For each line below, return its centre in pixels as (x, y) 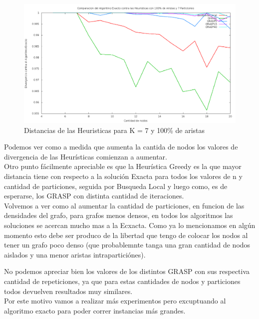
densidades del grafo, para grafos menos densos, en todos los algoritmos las (119, 215)
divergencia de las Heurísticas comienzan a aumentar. (86, 156)
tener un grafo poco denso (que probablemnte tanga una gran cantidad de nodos (127, 245)
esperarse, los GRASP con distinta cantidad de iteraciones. (94, 196)
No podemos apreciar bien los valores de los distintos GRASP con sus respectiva (127, 271)
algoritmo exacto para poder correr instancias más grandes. (95, 310)
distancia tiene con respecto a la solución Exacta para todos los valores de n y (123, 176)
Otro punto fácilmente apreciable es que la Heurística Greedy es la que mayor (123, 166)
